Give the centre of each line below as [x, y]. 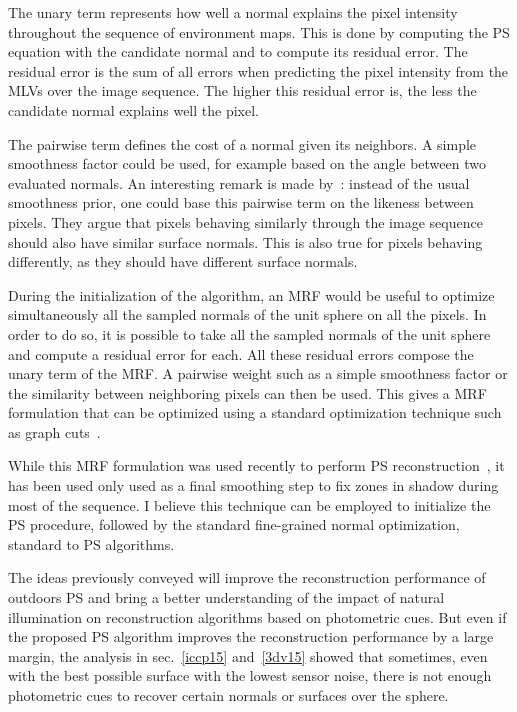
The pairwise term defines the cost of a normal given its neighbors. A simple [242, 143]
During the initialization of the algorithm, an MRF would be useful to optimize [251, 294]
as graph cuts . [54, 431]
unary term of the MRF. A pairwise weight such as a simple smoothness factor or [258, 373]
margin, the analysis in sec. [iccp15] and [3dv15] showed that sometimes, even [248, 655]
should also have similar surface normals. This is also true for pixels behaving [245, 241]
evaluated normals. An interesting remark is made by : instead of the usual [239, 182]
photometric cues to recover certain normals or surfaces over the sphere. [228, 695]
